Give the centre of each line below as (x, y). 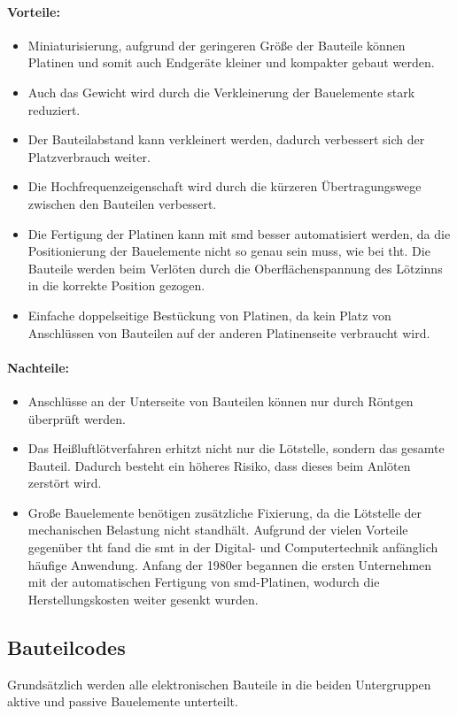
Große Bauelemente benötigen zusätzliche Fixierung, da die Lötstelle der (225, 512)
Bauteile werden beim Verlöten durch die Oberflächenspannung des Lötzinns (235, 268)
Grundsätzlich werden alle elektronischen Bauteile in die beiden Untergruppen (219, 684)
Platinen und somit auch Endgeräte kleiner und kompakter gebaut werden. (231, 62)
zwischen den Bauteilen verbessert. (122, 203)
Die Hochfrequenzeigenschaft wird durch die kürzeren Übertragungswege (225, 186)
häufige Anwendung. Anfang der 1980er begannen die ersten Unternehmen (230, 564)
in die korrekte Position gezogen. (116, 285)
